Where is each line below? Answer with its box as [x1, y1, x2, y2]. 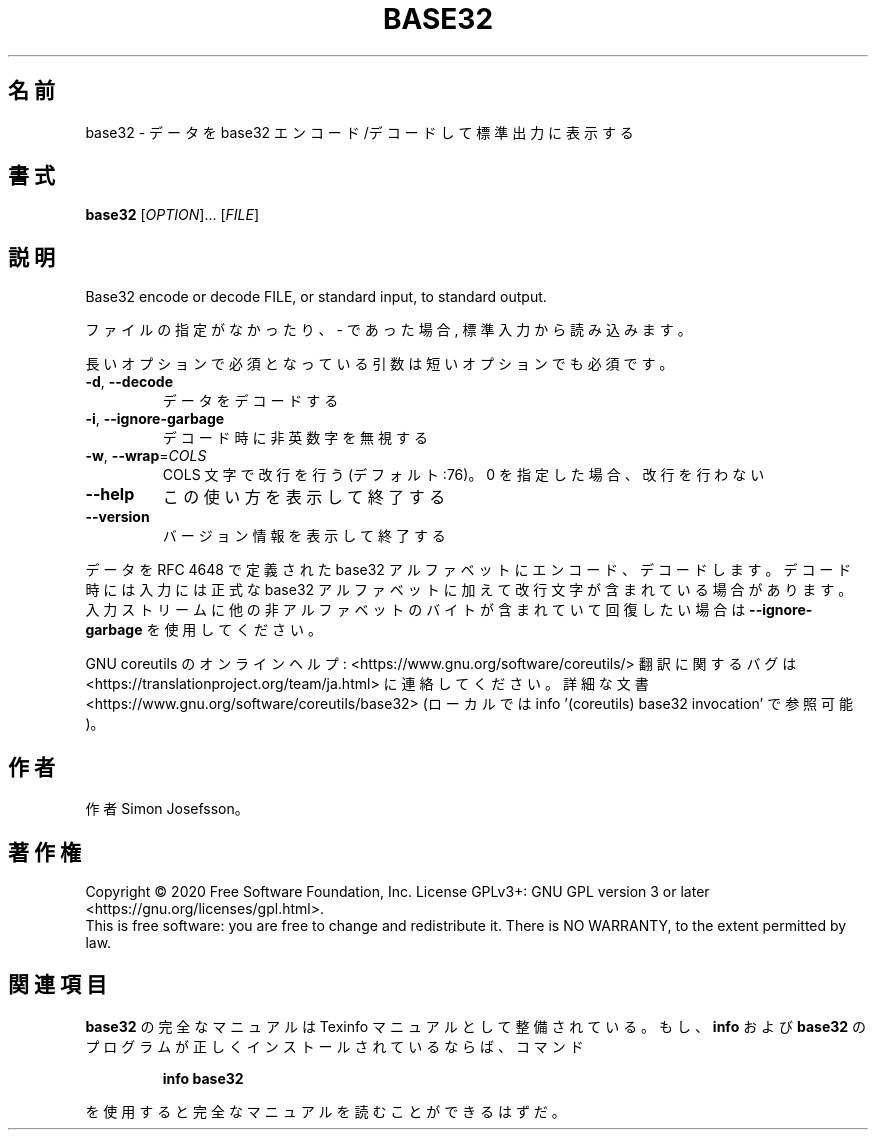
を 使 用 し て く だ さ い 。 [146, 621, 322, 639]
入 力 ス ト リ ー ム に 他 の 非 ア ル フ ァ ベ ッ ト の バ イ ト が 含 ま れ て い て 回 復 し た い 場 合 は [85, 601, 746, 619]
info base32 [162, 1069, 244, 1087]
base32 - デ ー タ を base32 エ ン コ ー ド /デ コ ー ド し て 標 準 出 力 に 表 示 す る [85, 123, 634, 141]
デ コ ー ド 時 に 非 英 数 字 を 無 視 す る [162, 429, 428, 447]
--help [85, 484, 135, 505]
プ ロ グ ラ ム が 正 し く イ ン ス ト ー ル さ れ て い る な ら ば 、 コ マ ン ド [85, 1037, 584, 1055]
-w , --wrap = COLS [85, 447, 207, 465]
